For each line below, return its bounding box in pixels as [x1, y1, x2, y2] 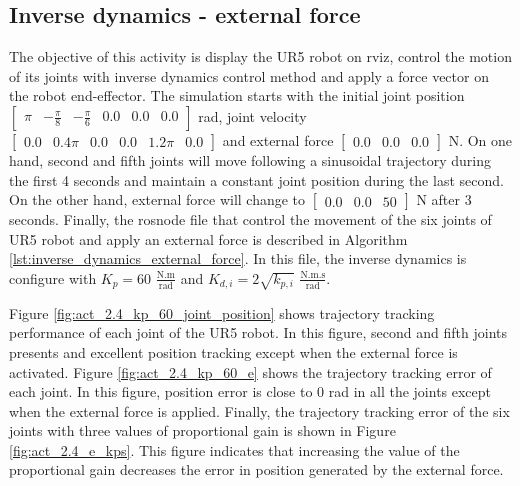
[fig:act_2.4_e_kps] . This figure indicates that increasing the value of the [9, 439, 460, 460]
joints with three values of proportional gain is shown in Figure [9, 420, 396, 441]
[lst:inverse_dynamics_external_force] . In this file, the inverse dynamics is [9, 248, 467, 269]
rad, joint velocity [198, 105, 307, 126]
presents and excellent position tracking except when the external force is [9, 341, 458, 362]
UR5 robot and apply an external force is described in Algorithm [9, 228, 408, 249]
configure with [9, 267, 97, 288]
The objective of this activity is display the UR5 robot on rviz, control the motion [9, 46, 512, 67]
